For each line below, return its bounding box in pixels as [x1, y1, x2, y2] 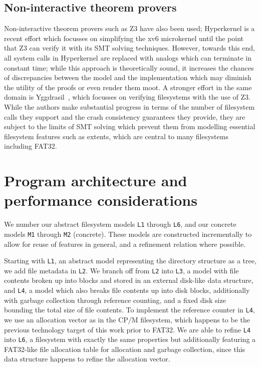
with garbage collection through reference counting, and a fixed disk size [4, 294, 226, 305]
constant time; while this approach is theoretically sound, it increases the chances [4, 62, 254, 73]
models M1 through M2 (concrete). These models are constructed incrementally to [4, 228, 252, 239]
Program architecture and [4, 170, 187, 191]
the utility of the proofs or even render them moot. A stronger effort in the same [4, 82, 252, 92]
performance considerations [4, 190, 197, 210]
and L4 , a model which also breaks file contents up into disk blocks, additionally [4, 285, 250, 295]
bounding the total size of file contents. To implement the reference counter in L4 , [4, 304, 255, 315]
